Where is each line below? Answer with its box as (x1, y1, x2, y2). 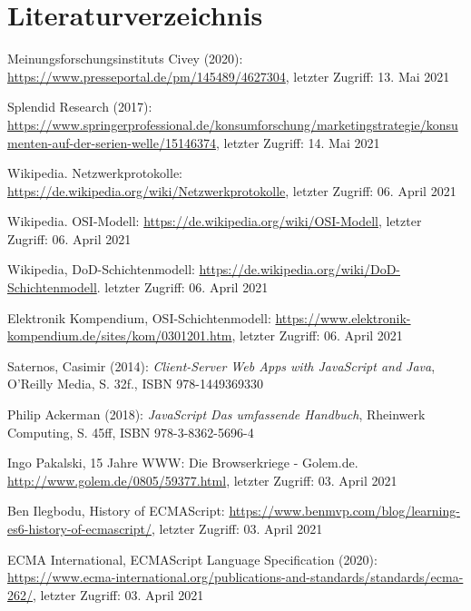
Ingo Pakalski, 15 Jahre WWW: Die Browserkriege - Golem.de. (7, 453, 358, 472)
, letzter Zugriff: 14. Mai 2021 (215, 133, 380, 152)
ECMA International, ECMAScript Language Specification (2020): (7, 549, 378, 568)
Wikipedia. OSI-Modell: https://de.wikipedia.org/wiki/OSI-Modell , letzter (7, 212, 422, 231)
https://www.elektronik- (275, 308, 411, 327)
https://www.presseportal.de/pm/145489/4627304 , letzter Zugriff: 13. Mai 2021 (7, 66, 450, 85)
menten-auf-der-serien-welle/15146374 (7, 133, 216, 152)
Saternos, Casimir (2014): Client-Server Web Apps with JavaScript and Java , (7, 356, 436, 375)
